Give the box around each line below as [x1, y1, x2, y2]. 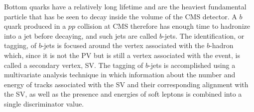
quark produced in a [4, 21, 66, 31]
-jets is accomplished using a [148, 59, 236, 70]
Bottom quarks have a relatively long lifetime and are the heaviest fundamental [4, 1, 247, 11]
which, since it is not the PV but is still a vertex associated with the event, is [4, 50, 240, 60]
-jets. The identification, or [162, 30, 245, 41]
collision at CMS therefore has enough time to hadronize [77, 21, 250, 31]
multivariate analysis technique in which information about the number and [4, 69, 236, 80]
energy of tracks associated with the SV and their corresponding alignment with [4, 79, 249, 89]
